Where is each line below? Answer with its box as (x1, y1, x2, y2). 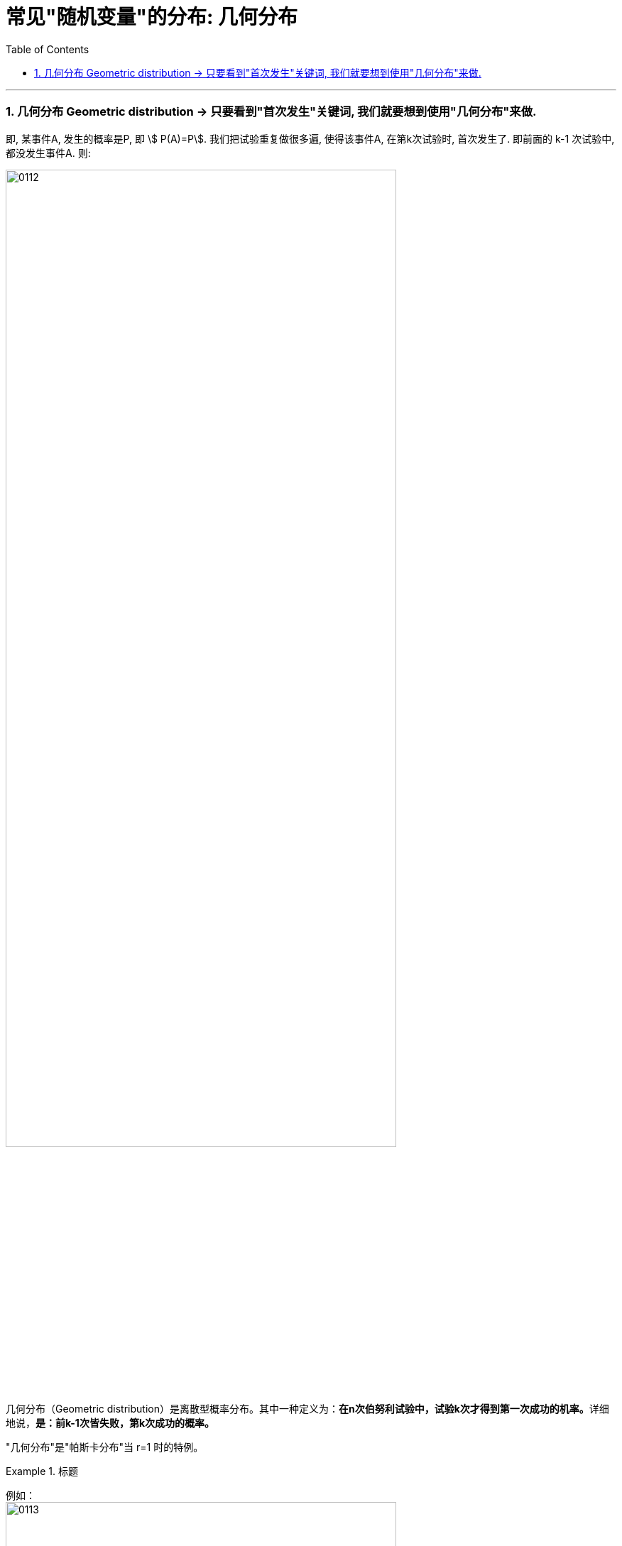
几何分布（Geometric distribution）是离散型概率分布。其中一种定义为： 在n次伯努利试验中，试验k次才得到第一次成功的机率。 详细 (6, 1403, 609, 1415)
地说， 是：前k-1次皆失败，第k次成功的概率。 (6, 1417, 215, 1430)
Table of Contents (6, 43, 89, 55)
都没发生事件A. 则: (6, 146, 91, 159)
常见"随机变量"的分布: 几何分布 (6, 5, 298, 29)
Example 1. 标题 (6, 1465, 78, 1478)
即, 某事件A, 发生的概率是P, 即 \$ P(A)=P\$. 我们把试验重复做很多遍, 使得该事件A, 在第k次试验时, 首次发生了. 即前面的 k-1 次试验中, (6, 132, 615, 145)
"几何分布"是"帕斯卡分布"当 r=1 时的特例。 (6, 1441, 204, 1454)
